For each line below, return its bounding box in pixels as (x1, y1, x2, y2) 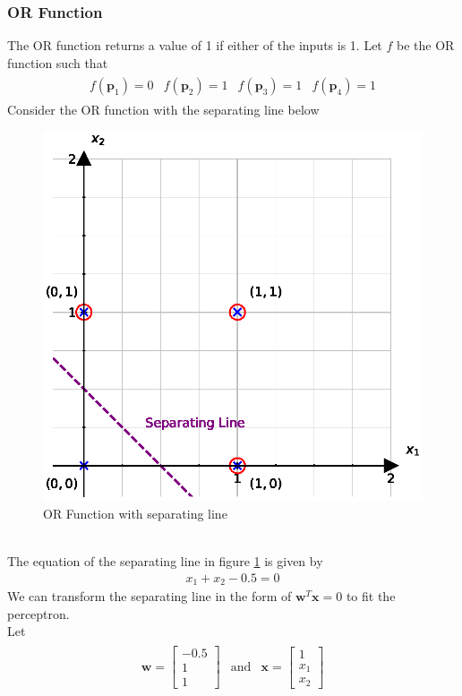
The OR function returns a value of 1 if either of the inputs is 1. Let (7, 36, 382, 55)
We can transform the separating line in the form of (7, 587, 292, 606)
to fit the (346, 587, 396, 606)
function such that (7, 53, 108, 72)
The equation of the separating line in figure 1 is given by (7, 552, 323, 571)
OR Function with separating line (43, 503, 227, 522)
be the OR (397, 36, 455, 55)
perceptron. (7, 604, 70, 623)
